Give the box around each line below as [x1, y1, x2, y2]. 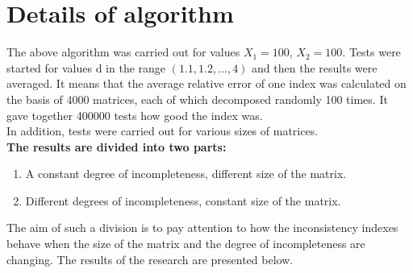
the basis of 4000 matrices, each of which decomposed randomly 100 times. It [6, 90, 388, 107]
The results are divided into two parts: [6, 138, 227, 155]
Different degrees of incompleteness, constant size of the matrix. [25, 192, 341, 209]
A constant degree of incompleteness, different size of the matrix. [25, 165, 347, 182]
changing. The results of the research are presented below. [6, 250, 294, 267]
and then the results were [252, 59, 378, 76]
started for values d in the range [6, 59, 166, 76]
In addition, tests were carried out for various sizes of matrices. [6, 122, 319, 139]
